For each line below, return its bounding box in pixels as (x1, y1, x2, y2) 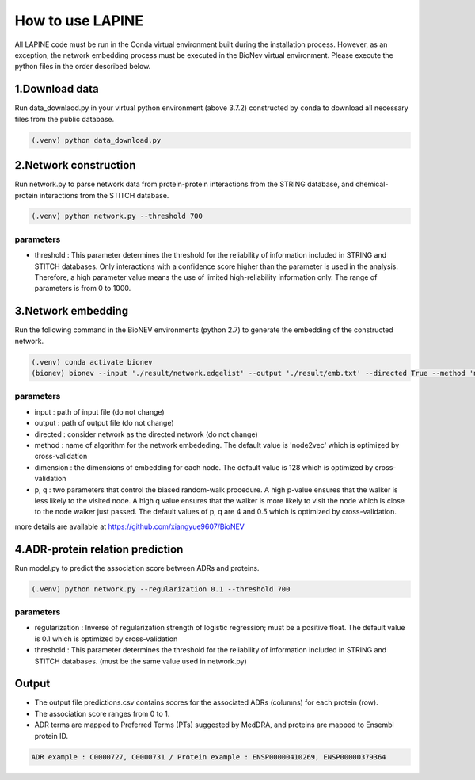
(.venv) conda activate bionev (31, 357, 154, 366)
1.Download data (14, 82, 99, 96)
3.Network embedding (14, 304, 129, 318)
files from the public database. (14, 114, 115, 124)
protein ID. (34, 731, 69, 740)
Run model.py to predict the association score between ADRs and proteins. (14, 563, 260, 572)
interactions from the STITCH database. (40, 190, 169, 200)
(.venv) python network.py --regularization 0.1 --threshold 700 (31, 584, 291, 594)
